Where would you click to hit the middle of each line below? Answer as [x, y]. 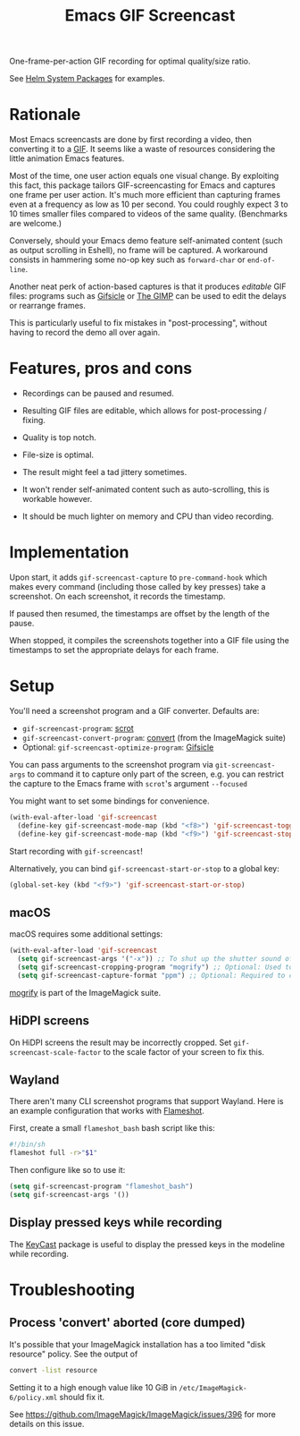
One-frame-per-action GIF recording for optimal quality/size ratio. [130, 61]
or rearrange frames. [48, 306]
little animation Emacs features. [67, 158]
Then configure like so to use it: [67, 1170]
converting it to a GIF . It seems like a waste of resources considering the [142, 149]
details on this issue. [47, 1423]
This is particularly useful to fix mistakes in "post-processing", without [138, 323]
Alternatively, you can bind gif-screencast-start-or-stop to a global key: [144, 868]
